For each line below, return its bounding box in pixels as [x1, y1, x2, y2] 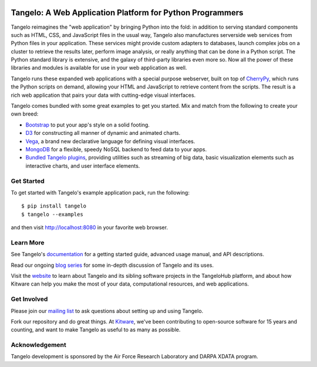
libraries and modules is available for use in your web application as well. [11, 64, 187, 72]
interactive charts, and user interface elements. [25, 162, 140, 169]
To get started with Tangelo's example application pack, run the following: [11, 189, 190, 196]
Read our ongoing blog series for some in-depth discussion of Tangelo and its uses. [11, 261, 214, 269]
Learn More [11, 238, 45, 246]
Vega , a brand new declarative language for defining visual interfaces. [25, 138, 195, 145]
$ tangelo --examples [21, 211, 83, 218]
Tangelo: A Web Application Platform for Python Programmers [11, 8, 244, 18]
